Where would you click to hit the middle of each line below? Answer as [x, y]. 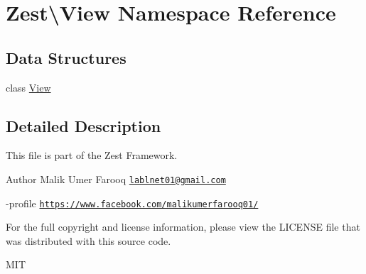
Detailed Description [84, 125]
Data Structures [66, 57]
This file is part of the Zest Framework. [92, 155]
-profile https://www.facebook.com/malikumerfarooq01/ [132, 203]
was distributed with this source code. [88, 240]
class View [28, 87]
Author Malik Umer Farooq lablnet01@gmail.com [116, 179]
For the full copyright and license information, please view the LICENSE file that [183, 227]
